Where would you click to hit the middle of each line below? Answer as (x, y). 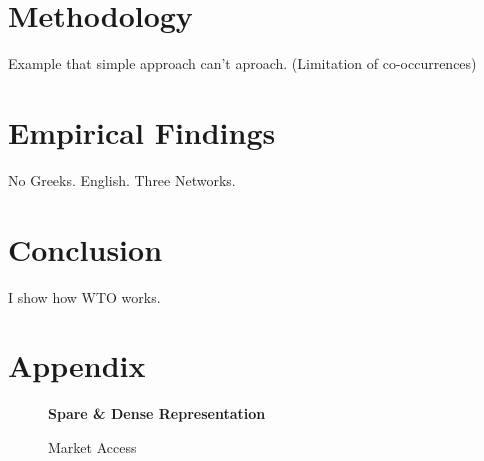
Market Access (92, 446)
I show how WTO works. (84, 296)
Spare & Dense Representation (157, 413)
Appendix (77, 365)
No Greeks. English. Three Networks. (122, 179)
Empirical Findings (142, 131)
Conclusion (85, 248)
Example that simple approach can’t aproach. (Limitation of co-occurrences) (242, 63)
